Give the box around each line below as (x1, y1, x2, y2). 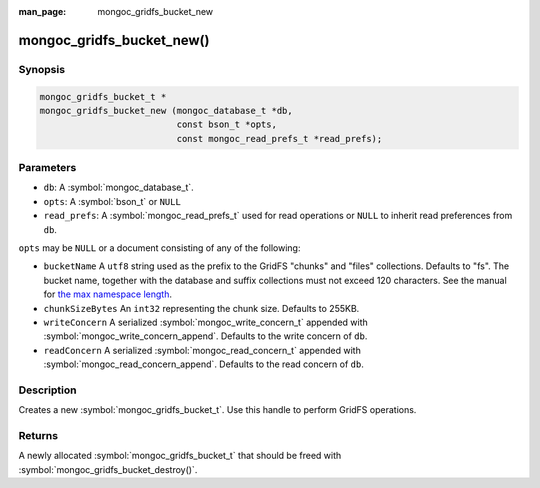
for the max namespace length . (43, 288, 172, 300)
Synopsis (18, 62, 65, 76)
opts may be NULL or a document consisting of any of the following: (18, 242, 301, 254)
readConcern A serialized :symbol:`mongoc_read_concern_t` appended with (43, 344, 362, 356)
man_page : (18, 6, 67, 17)
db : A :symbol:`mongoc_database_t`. (43, 181, 194, 194)
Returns (18, 429, 59, 443)
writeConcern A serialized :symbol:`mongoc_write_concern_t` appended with (43, 316, 369, 328)
